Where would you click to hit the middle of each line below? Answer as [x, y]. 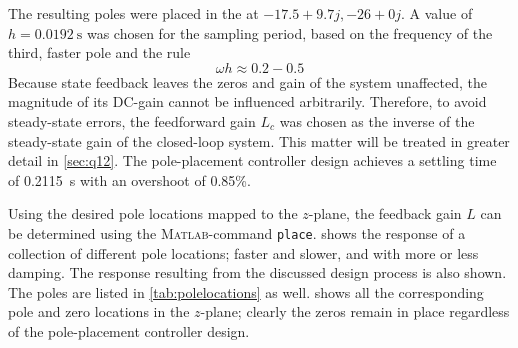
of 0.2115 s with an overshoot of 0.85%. [129, 179]
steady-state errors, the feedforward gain [132, 120]
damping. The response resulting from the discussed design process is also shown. [257, 272]
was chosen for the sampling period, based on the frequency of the [289, 32]
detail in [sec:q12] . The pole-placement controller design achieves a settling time [252, 160]
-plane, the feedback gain [385, 213]
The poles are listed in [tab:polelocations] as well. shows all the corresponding [246, 291]
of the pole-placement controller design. [129, 330]
